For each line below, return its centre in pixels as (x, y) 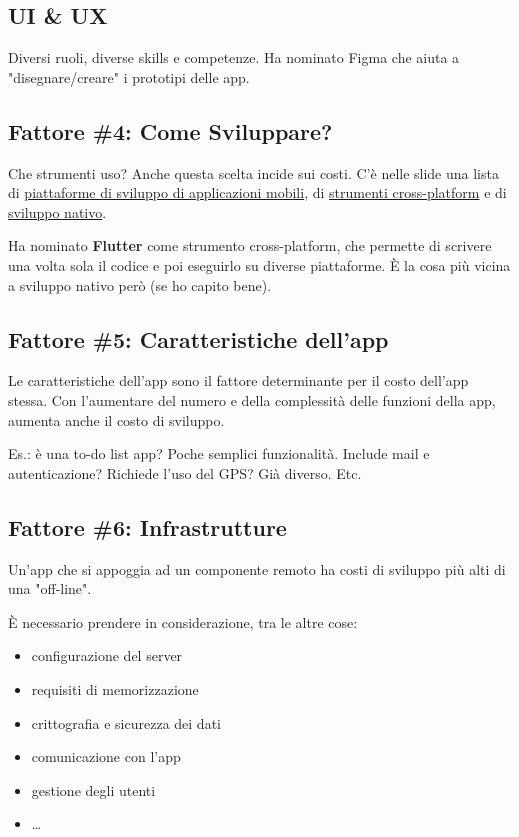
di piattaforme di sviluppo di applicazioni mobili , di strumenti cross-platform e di (257, 192)
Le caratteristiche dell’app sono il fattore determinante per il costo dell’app (238, 380)
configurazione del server (107, 655)
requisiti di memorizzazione (115, 688)
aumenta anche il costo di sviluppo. (116, 419)
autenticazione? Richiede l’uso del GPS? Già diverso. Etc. (185, 472)
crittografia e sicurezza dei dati (126, 722)
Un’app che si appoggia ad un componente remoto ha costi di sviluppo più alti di (257, 568)
